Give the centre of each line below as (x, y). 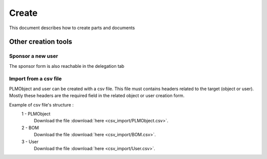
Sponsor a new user (34, 56)
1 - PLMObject (36, 114)
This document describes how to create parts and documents (72, 28)
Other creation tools (41, 42)
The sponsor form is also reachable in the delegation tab (67, 66)
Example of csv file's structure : (41, 105)
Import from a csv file (35, 79)
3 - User (30, 142)
